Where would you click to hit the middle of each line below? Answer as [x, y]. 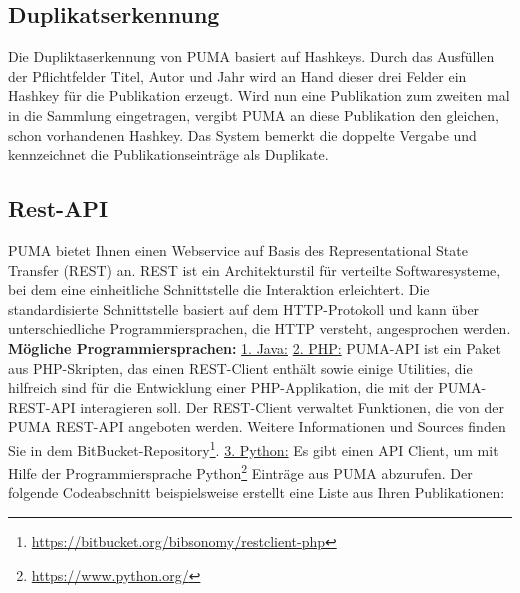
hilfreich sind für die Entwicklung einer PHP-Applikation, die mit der [221, 387]
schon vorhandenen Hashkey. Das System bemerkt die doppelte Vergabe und [242, 134]
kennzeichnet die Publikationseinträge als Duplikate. [168, 154]
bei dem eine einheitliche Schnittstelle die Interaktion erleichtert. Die [219, 289]
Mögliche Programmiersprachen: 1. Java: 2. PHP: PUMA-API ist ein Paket [254, 347]
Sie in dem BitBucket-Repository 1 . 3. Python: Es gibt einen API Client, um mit [253, 448]
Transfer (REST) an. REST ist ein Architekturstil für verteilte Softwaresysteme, [254, 269]
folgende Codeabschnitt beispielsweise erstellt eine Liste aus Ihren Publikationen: [256, 492]
